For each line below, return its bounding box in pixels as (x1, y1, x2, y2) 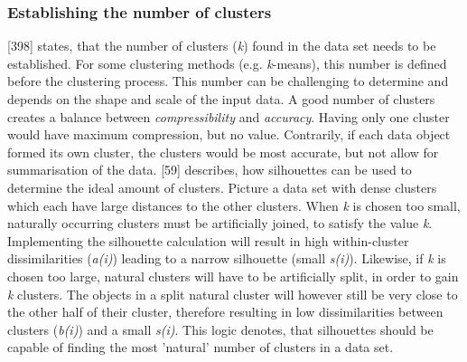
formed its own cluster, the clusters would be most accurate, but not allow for (7, 142, 439, 161)
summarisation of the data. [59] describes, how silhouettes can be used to (7, 160, 412, 179)
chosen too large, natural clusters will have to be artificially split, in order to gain (7, 266, 459, 285)
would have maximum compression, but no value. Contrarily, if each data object (7, 125, 451, 144)
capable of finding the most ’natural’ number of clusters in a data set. (7, 338, 394, 357)
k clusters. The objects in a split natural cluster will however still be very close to (7, 284, 458, 303)
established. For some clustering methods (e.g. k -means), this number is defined (7, 53, 447, 72)
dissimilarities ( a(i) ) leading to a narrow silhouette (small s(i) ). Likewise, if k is (7, 249, 446, 268)
